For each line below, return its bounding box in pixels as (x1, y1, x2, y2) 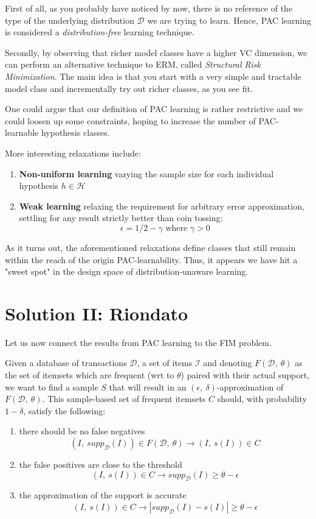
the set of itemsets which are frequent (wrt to (5, 369, 174, 381)
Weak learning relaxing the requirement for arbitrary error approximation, (19, 199, 304, 212)
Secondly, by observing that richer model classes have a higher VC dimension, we (5, 46, 307, 58)
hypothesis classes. (41, 126, 110, 139)
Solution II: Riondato (5, 300, 188, 325)
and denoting (203, 356, 252, 369)
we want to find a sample (5, 380, 98, 393)
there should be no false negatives (19, 425, 145, 437)
